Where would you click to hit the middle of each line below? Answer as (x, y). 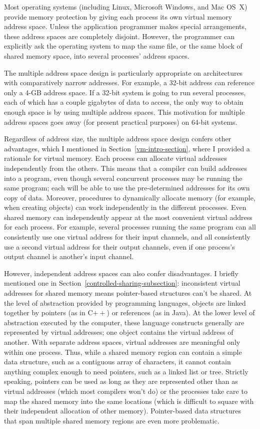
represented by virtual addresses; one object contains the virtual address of (119, 332)
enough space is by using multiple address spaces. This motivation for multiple (124, 112)
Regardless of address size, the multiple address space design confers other (118, 139)
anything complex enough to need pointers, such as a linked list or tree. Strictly (126, 371)
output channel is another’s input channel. (69, 256)
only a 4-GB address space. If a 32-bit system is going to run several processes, (125, 92)
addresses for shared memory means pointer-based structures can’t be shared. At (128, 293)
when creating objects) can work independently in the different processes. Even (125, 207)
